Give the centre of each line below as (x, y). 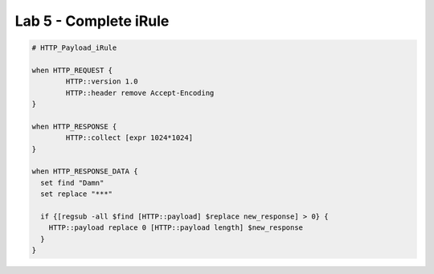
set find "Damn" (72, 182)
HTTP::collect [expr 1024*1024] (129, 138)
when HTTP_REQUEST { (72, 70)
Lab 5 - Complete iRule (92, 21)
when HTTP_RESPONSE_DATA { (85, 172)
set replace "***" (76, 194)
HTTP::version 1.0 (102, 82)
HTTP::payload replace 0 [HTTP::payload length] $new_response (176, 228)
